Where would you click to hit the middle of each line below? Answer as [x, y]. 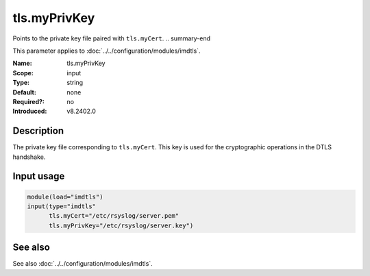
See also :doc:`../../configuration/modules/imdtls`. [83, 264]
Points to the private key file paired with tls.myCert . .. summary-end [112, 38]
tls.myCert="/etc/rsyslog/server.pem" [114, 216]
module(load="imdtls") [65, 197]
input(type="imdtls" [61, 206]
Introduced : [30, 111]
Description [38, 131]
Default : [25, 92]
